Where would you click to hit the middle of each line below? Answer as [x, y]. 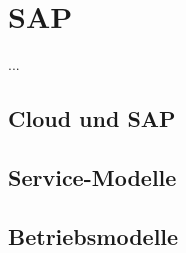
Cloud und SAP [92, 118]
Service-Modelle [92, 176]
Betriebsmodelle [93, 235]
